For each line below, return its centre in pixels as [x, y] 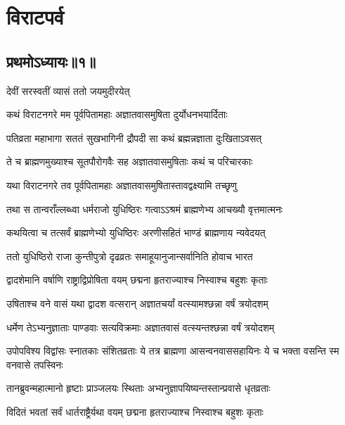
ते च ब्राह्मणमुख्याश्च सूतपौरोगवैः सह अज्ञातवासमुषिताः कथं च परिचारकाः [130, 161]
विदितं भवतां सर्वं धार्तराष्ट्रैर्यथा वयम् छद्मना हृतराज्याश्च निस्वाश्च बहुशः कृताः [135, 411]
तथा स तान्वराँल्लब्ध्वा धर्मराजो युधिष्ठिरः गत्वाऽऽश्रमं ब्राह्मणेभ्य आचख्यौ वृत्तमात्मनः [145, 209]
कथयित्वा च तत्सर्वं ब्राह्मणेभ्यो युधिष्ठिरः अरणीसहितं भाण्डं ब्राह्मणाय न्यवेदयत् [136, 233]
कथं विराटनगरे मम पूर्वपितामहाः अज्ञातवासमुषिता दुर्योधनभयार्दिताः [117, 114]
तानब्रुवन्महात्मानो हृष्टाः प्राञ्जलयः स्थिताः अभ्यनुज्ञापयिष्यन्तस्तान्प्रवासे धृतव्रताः [138, 388]
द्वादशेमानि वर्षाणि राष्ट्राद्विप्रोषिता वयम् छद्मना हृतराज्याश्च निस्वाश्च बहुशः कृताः [137, 280]
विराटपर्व [35, 17]
